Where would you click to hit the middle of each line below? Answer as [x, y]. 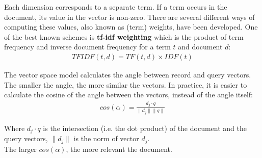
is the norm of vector [106, 138]
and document [200, 47]
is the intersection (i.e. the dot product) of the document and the [145, 128]
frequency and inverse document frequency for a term [87, 47]
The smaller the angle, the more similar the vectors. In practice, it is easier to [126, 84]
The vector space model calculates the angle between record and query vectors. [128, 74]
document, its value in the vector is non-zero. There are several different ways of [129, 17]
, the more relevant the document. [119, 149]
